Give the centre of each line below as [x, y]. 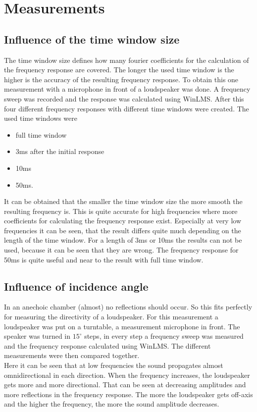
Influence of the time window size [92, 39]
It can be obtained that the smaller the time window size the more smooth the [123, 201]
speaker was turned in [37, 336]
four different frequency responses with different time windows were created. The [127, 108]
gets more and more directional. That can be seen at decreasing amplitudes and [125, 385]
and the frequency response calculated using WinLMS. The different [107, 345]
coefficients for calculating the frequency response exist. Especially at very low [123, 221]
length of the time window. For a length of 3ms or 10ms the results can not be [123, 240]
